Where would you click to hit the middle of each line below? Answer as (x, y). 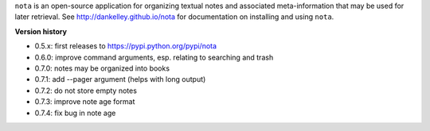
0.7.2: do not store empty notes (86, 91)
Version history (41, 31)
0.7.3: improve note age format (85, 102)
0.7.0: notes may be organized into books (102, 68)
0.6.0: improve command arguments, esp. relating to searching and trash (154, 57)
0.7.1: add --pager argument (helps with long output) (120, 79)
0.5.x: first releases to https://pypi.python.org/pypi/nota (126, 46)
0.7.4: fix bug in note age (75, 113)
